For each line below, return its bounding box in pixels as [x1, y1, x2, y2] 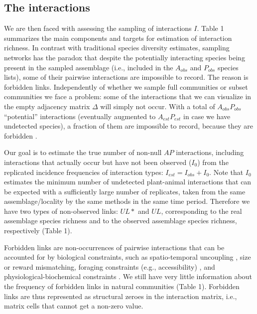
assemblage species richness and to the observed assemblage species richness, [4, 215, 237, 226]
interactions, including [176, 147, 244, 157]
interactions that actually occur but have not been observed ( [4, 157, 192, 167]
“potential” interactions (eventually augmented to [4, 111, 156, 121]
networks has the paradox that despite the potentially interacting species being [4, 52, 245, 62]
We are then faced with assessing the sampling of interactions [4, 23, 192, 33]
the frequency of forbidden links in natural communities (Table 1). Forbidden [4, 281, 240, 292]
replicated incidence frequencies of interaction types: [4, 166, 163, 177]
